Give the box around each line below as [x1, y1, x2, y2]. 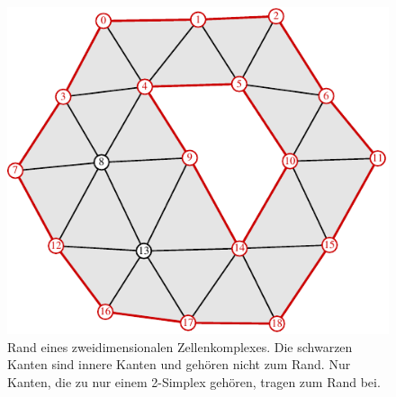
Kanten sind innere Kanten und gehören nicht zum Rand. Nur [7, 355, 351, 374]
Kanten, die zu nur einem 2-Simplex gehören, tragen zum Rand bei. [7, 372, 381, 391]
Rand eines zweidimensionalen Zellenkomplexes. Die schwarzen [7, 337, 353, 356]
